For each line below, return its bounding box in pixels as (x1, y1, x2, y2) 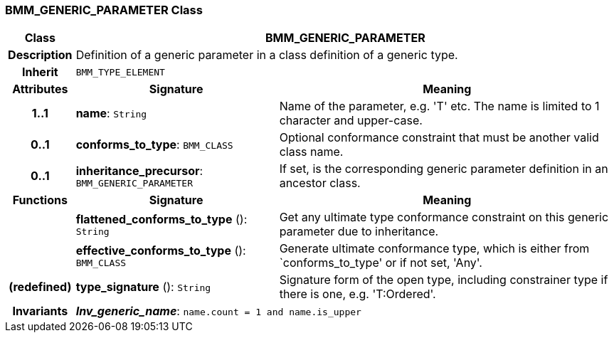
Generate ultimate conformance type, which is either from (279, 241, 590, 256)
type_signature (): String (75, 280, 211, 295)
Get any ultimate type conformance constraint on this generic (279, 210, 609, 225)
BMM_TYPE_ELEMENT (75, 66, 165, 78)
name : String (75, 106, 147, 121)
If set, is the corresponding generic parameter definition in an (279, 162, 608, 176)
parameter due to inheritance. (279, 224, 439, 239)
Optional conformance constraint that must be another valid (279, 130, 599, 145)
